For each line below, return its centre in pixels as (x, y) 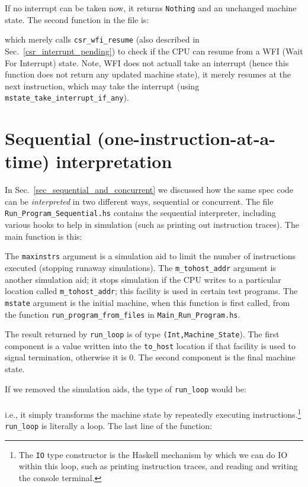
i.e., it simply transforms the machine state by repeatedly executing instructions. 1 (153, 413)
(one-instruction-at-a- (186, 138)
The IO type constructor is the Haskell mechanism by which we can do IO (153, 454)
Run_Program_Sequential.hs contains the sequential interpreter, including (140, 213)
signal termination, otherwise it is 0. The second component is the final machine (150, 357)
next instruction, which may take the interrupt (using (102, 86)
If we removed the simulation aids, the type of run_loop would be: (126, 388)
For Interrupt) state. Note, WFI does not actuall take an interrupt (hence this (147, 62)
